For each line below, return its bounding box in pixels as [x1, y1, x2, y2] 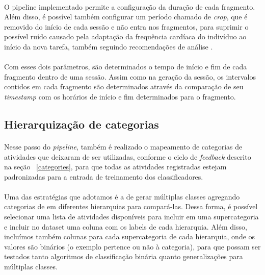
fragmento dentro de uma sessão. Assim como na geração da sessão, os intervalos [4, 71, 256, 82]
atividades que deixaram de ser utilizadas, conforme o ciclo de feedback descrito [4, 151, 251, 162]
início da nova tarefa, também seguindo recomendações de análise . [4, 41, 213, 52]
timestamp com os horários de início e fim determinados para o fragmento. [4, 91, 236, 102]
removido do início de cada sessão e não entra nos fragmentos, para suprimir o [4, 21, 249, 32]
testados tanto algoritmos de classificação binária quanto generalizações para [4, 251, 243, 262]
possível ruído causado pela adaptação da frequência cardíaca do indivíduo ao [4, 31, 247, 42]
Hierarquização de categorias [4, 116, 159, 132]
